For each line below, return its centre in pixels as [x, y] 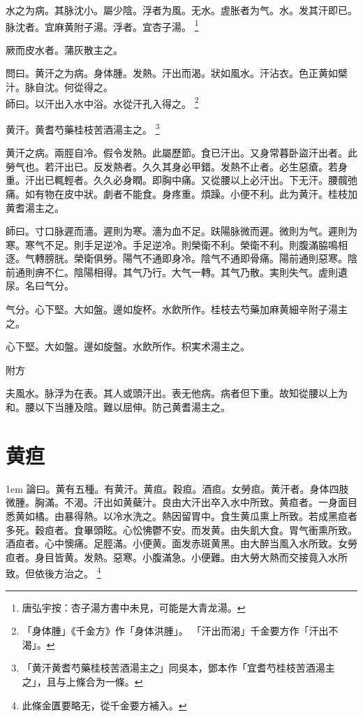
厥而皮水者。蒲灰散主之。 [64, 49]
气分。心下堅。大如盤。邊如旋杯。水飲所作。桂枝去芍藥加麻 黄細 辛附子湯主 [177, 309]
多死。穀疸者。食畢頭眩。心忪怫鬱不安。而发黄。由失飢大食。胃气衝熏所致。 [181, 529]
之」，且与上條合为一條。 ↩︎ [82, 681]
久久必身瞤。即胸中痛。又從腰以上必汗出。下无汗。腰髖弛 [225, 180]
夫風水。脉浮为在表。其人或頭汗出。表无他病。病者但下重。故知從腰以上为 [177, 393]
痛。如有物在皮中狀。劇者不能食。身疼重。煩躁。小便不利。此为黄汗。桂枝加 [181, 193]
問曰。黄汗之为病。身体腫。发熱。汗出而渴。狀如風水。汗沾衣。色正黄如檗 [177, 73]
